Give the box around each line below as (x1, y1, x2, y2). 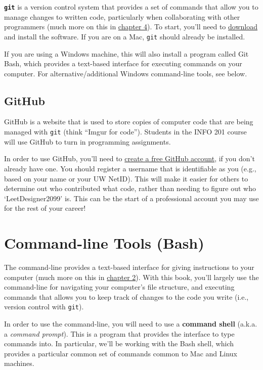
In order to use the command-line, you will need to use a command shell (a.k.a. (4, 318, 257, 329)
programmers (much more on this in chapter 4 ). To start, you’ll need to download (4, 21, 257, 32)
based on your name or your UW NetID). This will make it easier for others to (4, 173, 248, 183)
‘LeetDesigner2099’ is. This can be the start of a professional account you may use (4, 193, 259, 203)
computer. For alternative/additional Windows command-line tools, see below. (4, 68, 247, 78)
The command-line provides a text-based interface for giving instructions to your (4, 262, 254, 272)
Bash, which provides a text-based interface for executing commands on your (4, 58, 242, 69)
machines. (4, 358, 34, 368)
